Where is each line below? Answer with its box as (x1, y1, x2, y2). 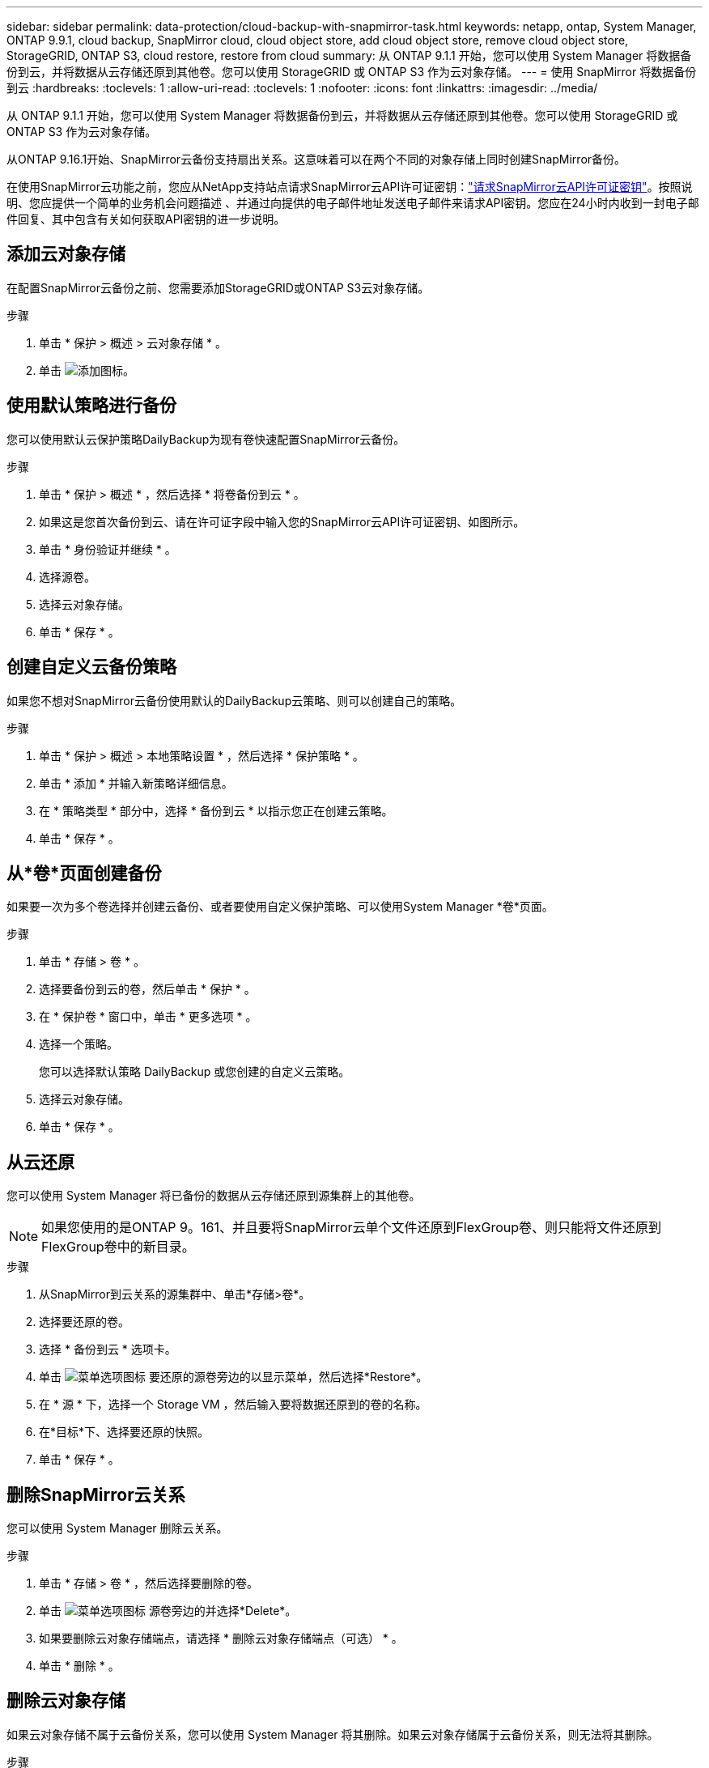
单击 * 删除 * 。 (39, 1659, 120, 1673)
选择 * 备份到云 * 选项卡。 (39, 1342, 176, 1357)
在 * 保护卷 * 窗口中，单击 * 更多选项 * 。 (39, 1009, 257, 1024)
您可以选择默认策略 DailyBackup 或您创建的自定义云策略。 (39, 1065, 350, 1079)
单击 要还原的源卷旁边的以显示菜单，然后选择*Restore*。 (39, 1370, 428, 1384)
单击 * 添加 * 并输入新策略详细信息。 (39, 776, 233, 790)
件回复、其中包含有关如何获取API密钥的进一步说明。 (6, 212, 286, 226)
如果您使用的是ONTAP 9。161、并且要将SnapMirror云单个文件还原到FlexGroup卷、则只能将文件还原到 (41, 1219, 661, 1236)
